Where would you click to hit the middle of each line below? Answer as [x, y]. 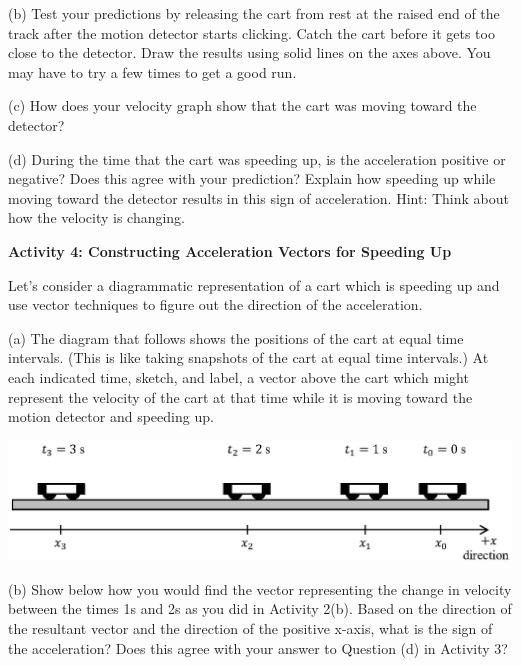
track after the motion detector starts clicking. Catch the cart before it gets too [251, 32]
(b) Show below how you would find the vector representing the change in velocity [260, 588]
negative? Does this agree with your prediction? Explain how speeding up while [252, 178]
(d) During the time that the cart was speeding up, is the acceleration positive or [257, 158]
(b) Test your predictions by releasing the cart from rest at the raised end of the [254, 13]
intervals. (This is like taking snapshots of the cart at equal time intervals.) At [248, 357]
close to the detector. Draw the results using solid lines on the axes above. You [249, 52]
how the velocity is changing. [97, 217]
